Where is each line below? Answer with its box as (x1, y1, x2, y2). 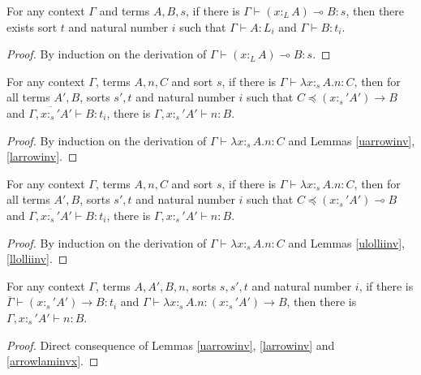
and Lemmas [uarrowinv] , (288, 131, 415, 149)
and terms (99, 2, 150, 19)
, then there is (286, 293, 357, 310)
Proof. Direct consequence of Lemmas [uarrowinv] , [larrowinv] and (6, 336, 335, 353)
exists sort (6, 18, 58, 35)
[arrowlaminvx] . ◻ (6, 352, 99, 369)
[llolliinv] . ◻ (6, 250, 68, 267)
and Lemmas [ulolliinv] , (288, 234, 405, 251)
